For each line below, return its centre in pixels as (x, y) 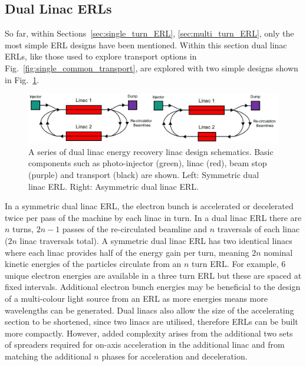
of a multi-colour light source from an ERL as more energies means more (136, 298)
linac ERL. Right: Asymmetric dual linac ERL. (113, 186)
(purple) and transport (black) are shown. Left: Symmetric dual (144, 174)
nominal (278, 252)
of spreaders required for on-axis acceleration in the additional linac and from (145, 344)
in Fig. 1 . (22, 79)
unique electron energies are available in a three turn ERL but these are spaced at (153, 275)
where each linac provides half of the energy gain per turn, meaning (127, 252)
